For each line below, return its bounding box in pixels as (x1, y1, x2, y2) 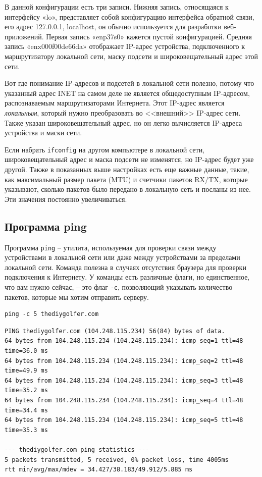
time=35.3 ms (5, 426, 48, 434)
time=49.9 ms (5, 367, 48, 375)
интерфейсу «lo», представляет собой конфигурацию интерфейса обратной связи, (5, 11, 254, 22)
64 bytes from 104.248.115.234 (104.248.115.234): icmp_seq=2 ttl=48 (5, 357, 243, 364)
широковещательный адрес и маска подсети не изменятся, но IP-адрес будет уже (5, 154, 254, 165)
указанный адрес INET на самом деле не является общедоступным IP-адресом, (5, 87, 250, 98)
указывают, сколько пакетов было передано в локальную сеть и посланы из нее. (5, 184, 251, 194)
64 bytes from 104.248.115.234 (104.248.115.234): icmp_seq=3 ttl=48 (5, 377, 243, 384)
